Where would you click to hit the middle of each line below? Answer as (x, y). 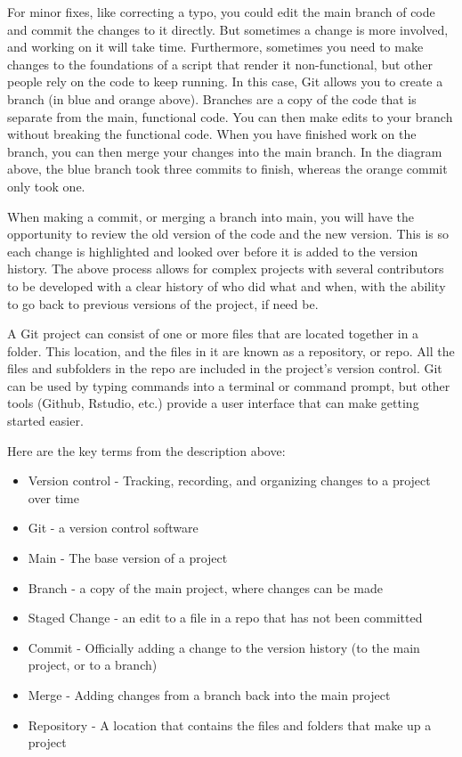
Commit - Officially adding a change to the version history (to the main (224, 647)
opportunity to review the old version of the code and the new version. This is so (228, 234)
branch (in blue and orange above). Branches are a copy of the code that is (212, 98)
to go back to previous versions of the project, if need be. (163, 303)
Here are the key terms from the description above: (146, 450)
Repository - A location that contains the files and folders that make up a (230, 724)
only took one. (46, 186)
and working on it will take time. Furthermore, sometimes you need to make (215, 47)
